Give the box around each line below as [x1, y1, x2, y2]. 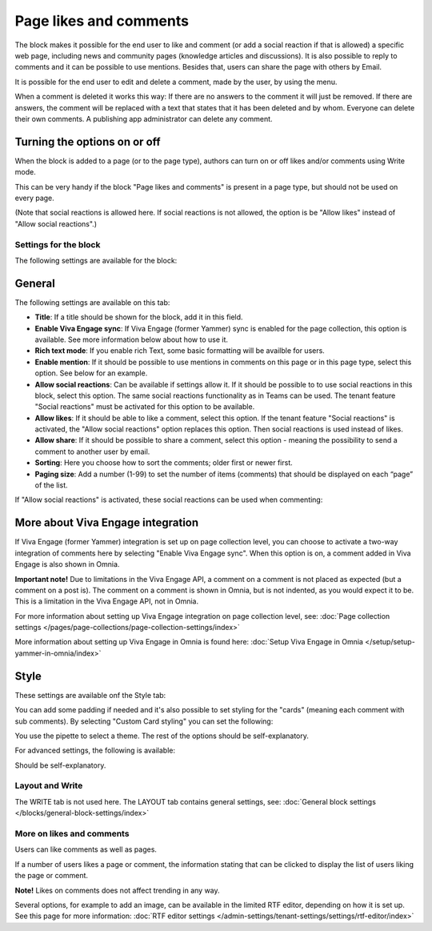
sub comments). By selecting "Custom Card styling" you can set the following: [14, 716, 274, 726]
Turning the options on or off [14, 134, 161, 148]
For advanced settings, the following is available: [14, 745, 176, 756]
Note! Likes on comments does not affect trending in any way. [14, 885, 220, 895]
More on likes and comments [14, 829, 130, 840]
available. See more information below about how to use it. [34, 335, 228, 344]
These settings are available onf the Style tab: [14, 690, 166, 700]
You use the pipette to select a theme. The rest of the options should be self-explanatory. [14, 731, 310, 740]
